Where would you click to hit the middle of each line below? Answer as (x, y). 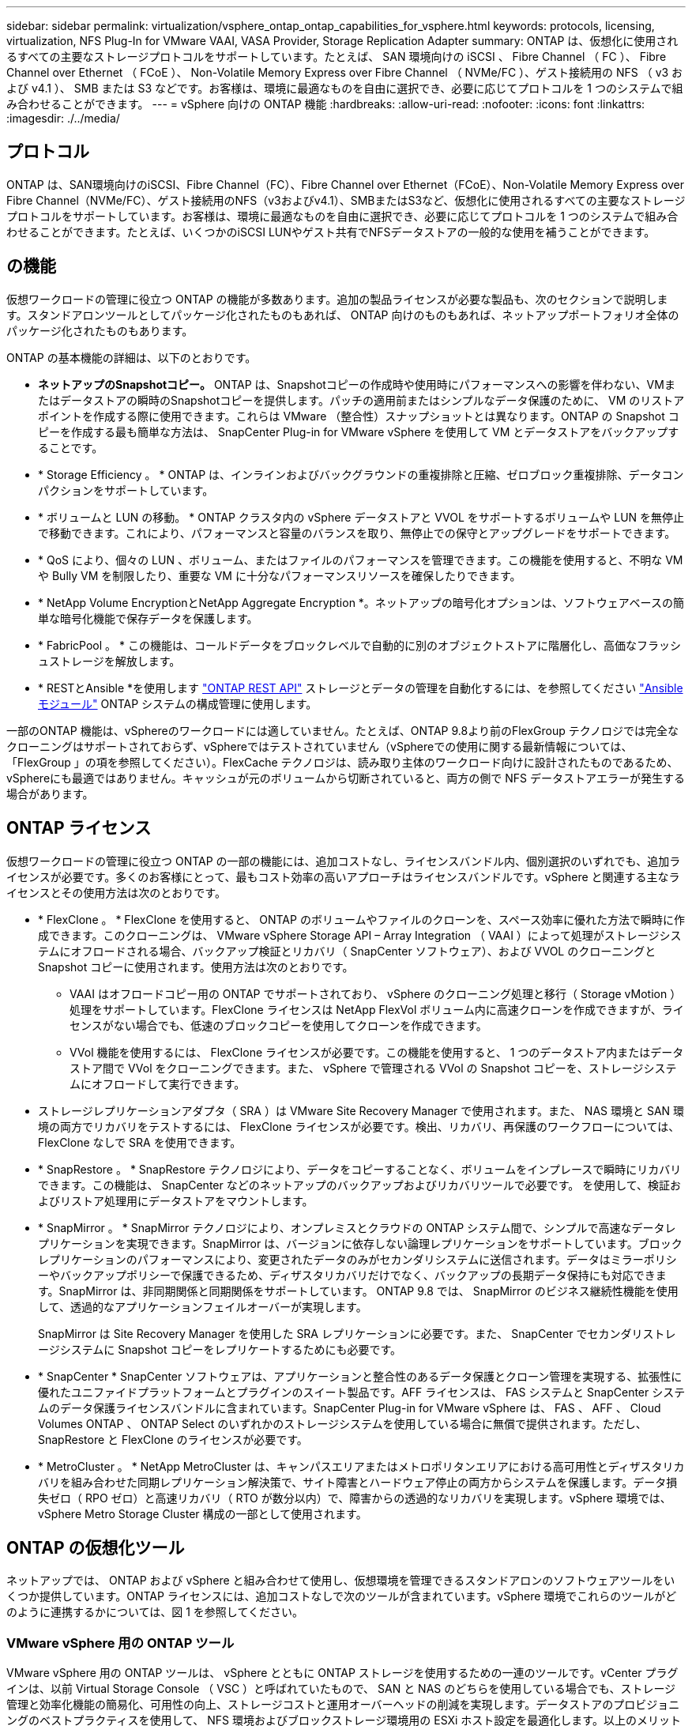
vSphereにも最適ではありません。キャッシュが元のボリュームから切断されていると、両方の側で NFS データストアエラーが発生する (346, 778)
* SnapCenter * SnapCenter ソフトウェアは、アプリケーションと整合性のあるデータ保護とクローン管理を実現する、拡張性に (360, 1376)
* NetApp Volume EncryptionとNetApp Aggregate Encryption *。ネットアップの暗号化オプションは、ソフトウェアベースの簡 (361, 602)
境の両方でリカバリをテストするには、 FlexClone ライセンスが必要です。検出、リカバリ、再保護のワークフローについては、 (359, 1126)
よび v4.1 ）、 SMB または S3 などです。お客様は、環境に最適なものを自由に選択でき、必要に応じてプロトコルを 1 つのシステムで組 (345, 88)
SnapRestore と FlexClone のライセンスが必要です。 (173, 1439)
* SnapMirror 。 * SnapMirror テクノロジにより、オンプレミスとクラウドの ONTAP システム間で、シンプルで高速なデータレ (357, 1227)
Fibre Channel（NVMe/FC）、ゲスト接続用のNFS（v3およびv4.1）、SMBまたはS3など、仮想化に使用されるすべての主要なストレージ (346, 200)
